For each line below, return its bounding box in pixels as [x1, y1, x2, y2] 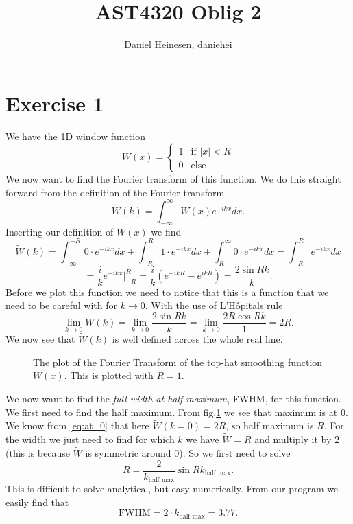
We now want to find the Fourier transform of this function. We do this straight [5, 172, 341, 186]
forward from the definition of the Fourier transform [5, 185, 225, 199]
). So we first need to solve [179, 445, 291, 459]
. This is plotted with [64, 368, 154, 383]
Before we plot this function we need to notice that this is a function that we [5, 284, 329, 299]
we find [151, 224, 182, 238]
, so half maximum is [226, 418, 314, 433]
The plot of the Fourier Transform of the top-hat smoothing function [33, 354, 323, 369]
